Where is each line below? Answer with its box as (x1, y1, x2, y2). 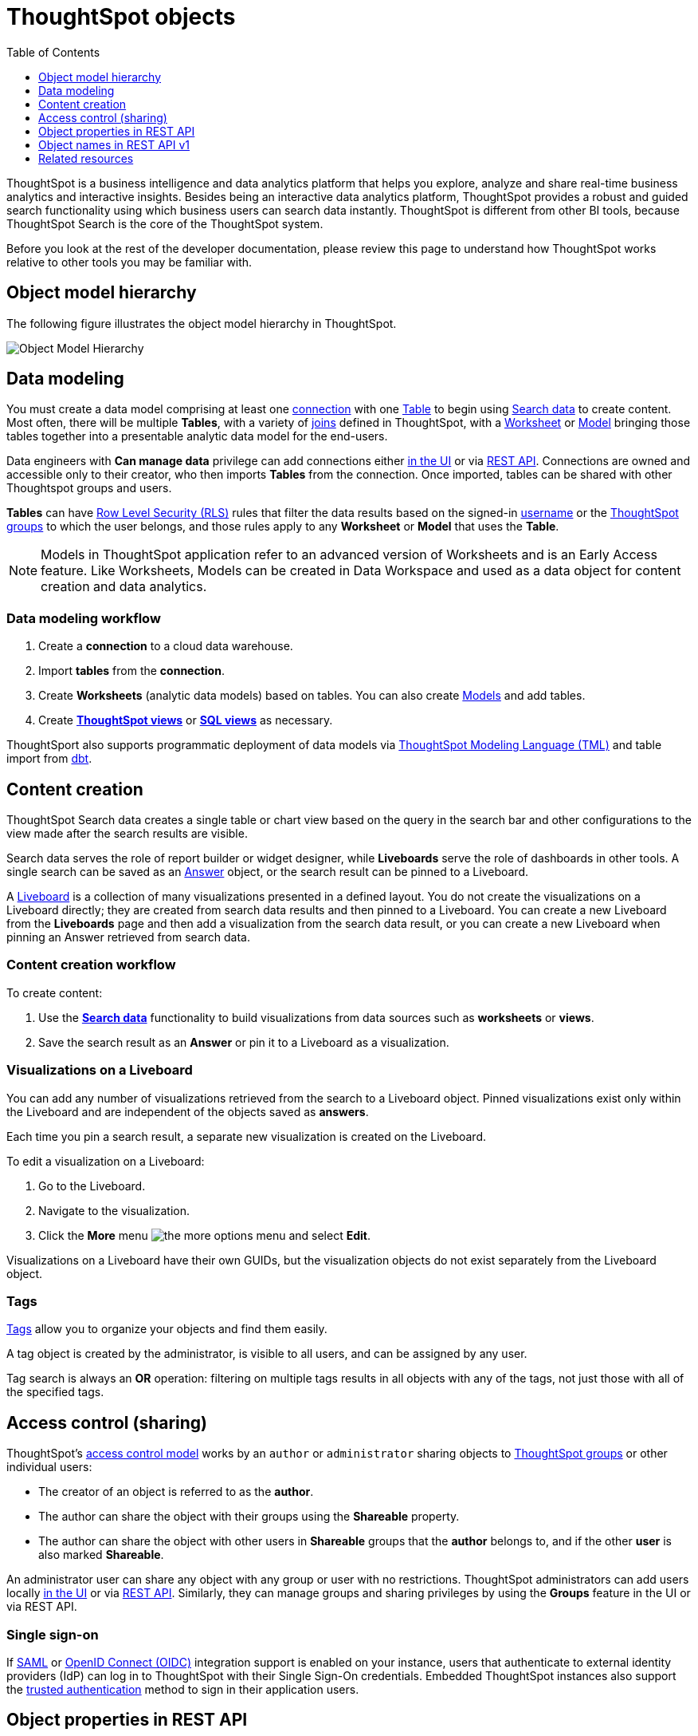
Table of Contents (6, 45, 100, 59)
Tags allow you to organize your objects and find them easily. (6, 1322, 327, 1336)
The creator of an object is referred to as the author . (38, 1485, 314, 1499)
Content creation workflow (6, 957, 176, 973)
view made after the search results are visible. (6, 827, 248, 841)
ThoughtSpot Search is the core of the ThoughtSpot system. (6, 216, 324, 231)
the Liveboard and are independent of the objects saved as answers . (6, 1104, 369, 1119)
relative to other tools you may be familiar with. (6, 254, 253, 269)
